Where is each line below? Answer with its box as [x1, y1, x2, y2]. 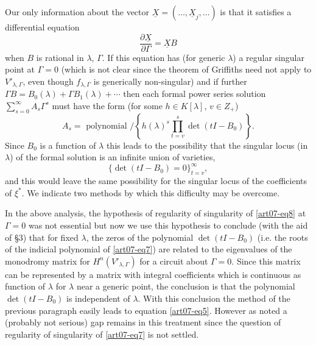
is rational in [36, 51, 84, 63]
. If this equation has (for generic [102, 51, 225, 63]
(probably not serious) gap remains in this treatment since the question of [5, 316, 281, 329]
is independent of [66, 291, 130, 304]
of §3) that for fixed [5, 230, 79, 243]
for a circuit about [139, 254, 208, 267]
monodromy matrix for [5, 254, 90, 267]
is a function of [40, 138, 96, 151]
